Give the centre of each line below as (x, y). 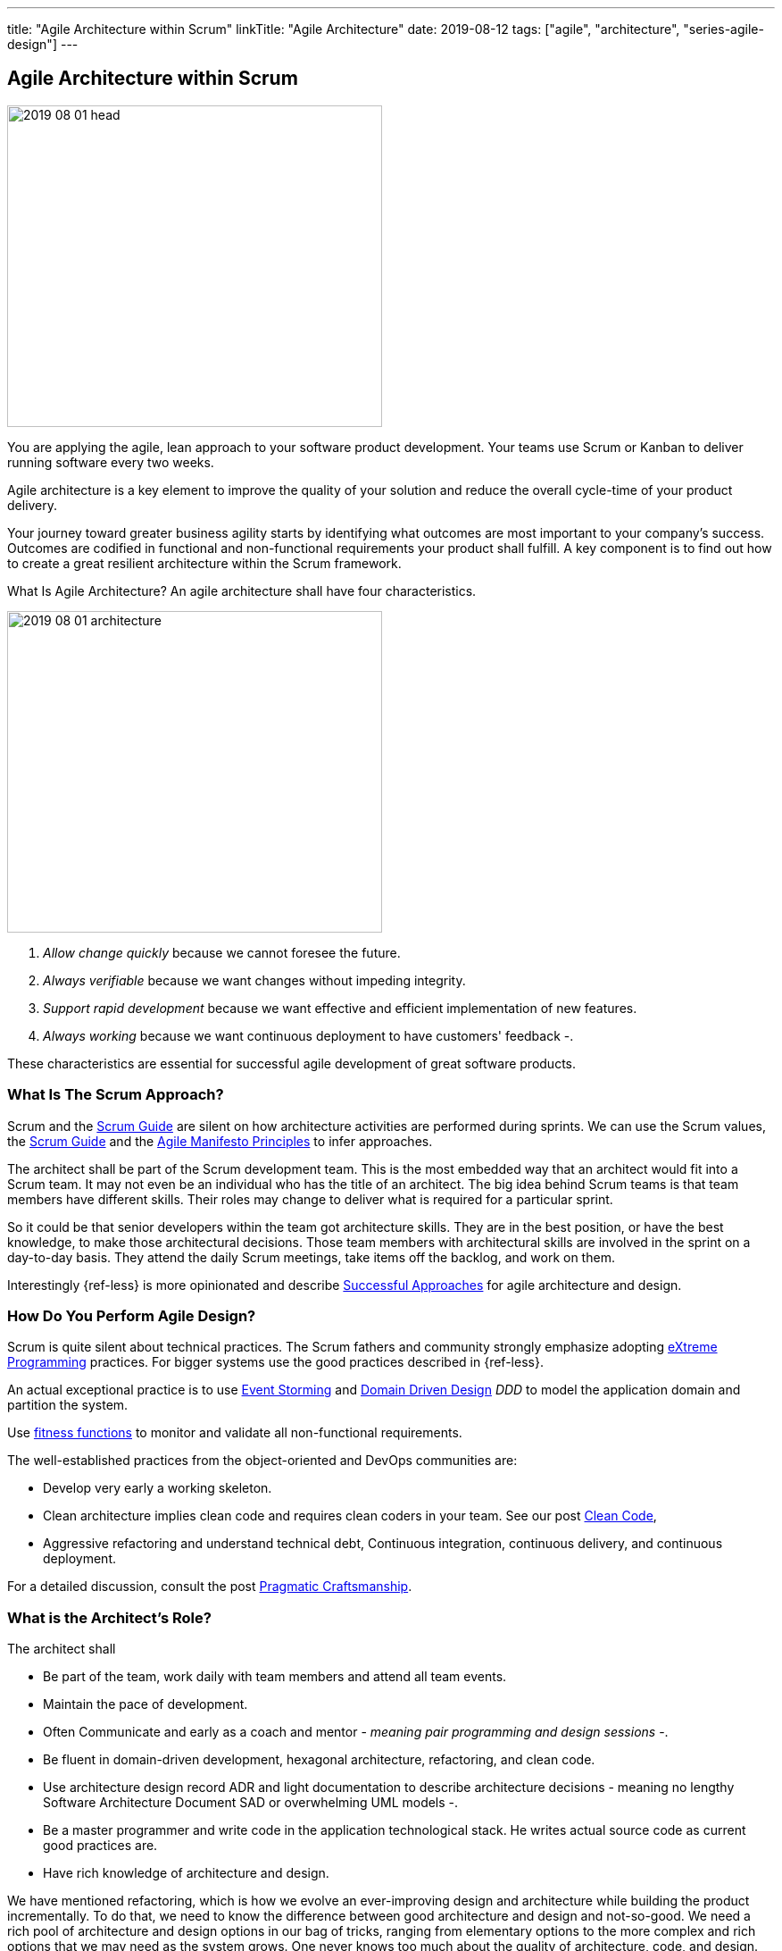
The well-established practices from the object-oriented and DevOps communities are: (262, 1461)
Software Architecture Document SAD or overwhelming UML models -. (251, 1803)
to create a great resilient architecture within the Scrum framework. (204, 563)
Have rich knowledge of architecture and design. (186, 1873)
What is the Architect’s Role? (109, 1617)
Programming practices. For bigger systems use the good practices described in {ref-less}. (275, 1362)
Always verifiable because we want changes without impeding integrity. (254, 980)
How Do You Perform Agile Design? (132, 1315)
